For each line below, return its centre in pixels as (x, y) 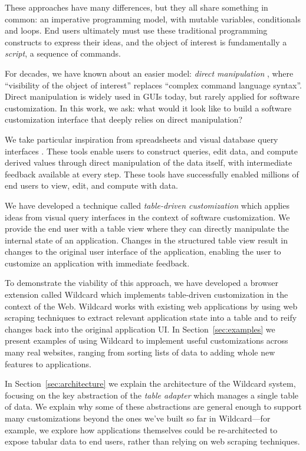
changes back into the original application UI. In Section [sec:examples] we (140, 329)
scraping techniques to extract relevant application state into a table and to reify (151, 317)
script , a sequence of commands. (63, 53)
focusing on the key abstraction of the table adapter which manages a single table (152, 395)
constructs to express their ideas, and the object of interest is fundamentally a (146, 42)
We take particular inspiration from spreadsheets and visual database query (142, 139)
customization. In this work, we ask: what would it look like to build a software (148, 108)
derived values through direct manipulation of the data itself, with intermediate (149, 162)
